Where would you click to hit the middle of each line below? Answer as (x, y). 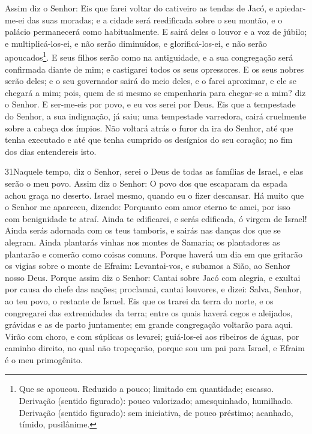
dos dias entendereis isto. (51, 151)
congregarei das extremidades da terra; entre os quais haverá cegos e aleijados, (149, 312)
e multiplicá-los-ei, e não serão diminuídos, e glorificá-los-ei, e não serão (136, 43)
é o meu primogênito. (44, 359)
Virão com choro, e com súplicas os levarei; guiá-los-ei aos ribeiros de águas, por (152, 336)
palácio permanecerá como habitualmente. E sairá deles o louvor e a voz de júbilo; (156, 32)
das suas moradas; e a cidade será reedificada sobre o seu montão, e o (155, 20)
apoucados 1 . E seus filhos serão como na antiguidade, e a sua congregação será (149, 56)
